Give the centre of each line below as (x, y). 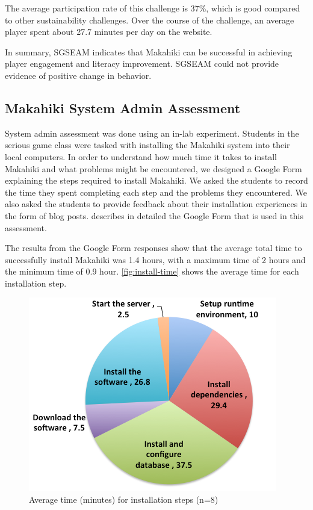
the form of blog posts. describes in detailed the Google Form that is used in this (154, 215)
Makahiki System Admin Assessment (123, 107)
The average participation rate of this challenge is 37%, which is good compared (153, 8)
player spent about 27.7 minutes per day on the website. (109, 32)
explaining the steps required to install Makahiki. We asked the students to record (156, 180)
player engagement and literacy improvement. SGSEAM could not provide (142, 64)
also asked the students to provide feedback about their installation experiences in (156, 204)
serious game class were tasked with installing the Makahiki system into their (147, 145)
